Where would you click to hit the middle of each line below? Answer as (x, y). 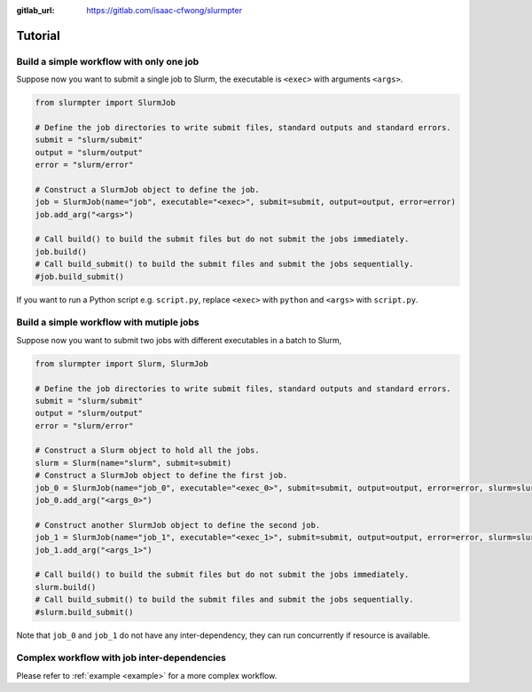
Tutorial (39, 35)
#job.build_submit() (79, 276)
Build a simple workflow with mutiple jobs (108, 322)
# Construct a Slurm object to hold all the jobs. (148, 451)
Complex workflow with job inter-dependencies (121, 658)
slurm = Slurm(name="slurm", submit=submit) (133, 463)
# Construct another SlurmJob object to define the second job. (178, 525)
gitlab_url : (35, 10)
